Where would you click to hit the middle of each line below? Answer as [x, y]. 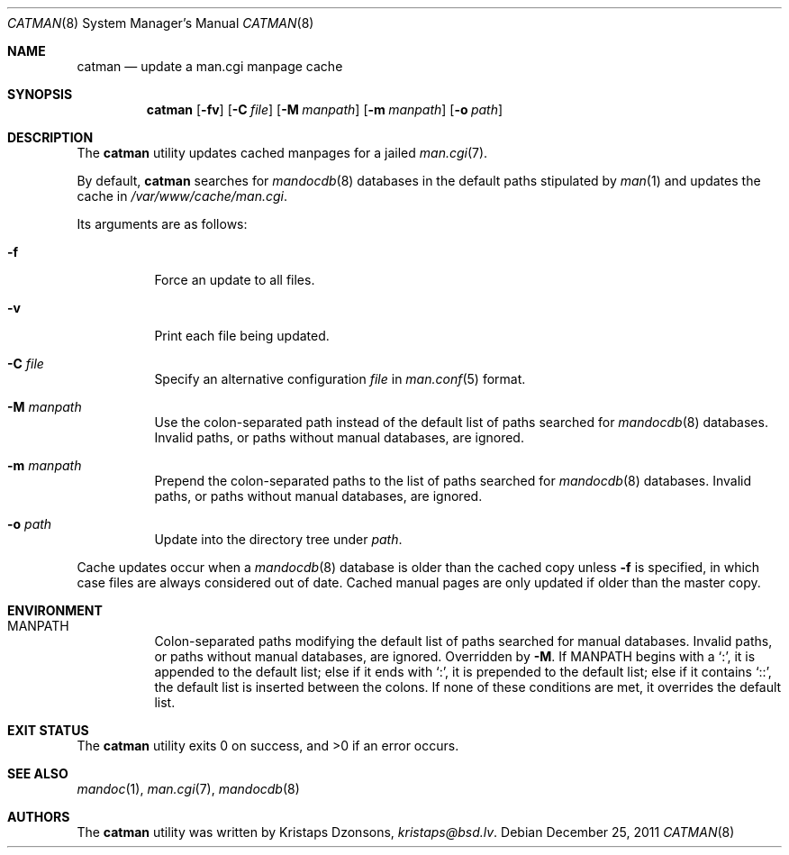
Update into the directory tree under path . [278, 539]
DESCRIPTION [50, 137]
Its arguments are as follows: [162, 224]
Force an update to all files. [235, 280]
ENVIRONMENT [55, 610]
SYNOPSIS [40, 94]
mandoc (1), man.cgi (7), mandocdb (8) [188, 789]
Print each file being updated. [242, 336]
